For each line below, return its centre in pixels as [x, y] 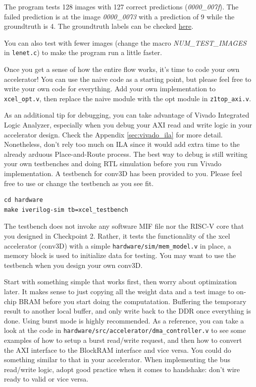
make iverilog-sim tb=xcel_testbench [66, 210]
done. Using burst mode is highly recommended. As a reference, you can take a [124, 320]
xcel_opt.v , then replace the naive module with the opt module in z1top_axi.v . [128, 98]
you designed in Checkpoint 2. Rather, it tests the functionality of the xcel [117, 236]
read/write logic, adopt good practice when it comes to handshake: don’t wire [122, 369]
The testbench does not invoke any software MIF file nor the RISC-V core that [124, 226]
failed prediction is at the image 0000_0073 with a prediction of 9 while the [119, 16]
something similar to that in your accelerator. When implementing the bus [117, 359]
